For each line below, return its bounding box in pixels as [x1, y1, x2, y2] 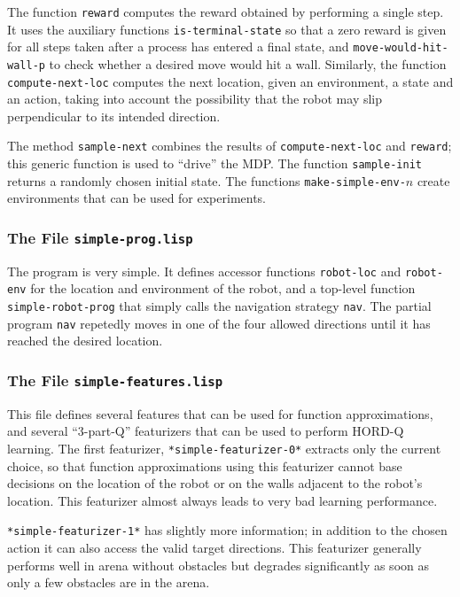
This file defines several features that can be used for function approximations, [7, 404, 433, 423]
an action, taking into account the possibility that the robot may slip [7, 89, 383, 108]
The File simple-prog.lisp [7, 226, 193, 248]
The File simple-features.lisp [7, 368, 223, 391]
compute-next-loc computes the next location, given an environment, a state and [7, 72, 454, 90]
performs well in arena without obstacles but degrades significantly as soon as [7, 555, 429, 574]
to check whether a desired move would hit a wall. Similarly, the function [49, 54, 447, 73]
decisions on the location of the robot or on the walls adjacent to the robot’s [7, 474, 423, 492]
